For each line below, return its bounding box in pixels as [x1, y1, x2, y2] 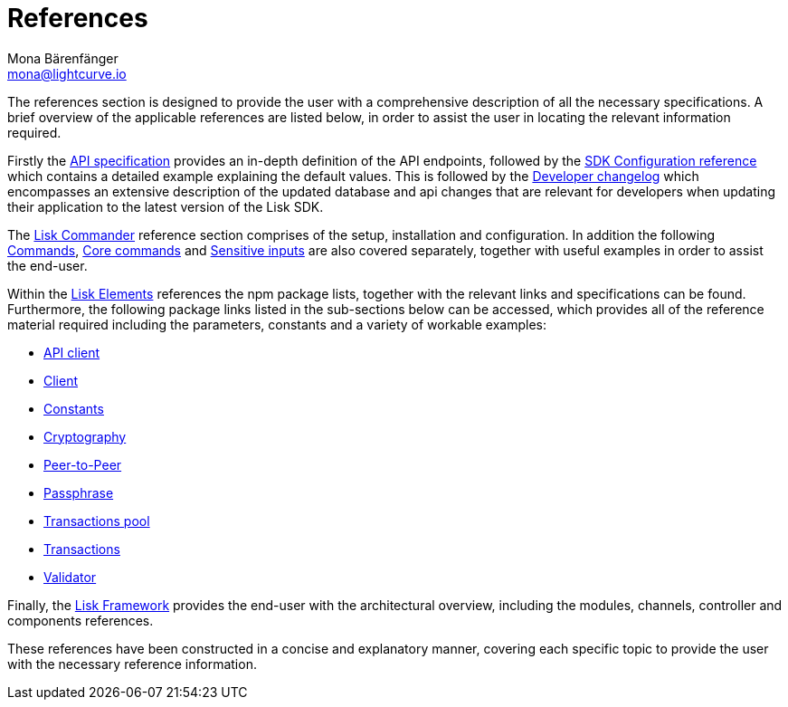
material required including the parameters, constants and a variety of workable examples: [7, 316, 546, 332]
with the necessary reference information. [7, 655, 257, 672]
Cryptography [43, 428, 127, 444]
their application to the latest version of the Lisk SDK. [7, 198, 324, 215]
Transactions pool [43, 512, 150, 529]
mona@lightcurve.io [7, 65, 127, 81]
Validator [43, 568, 97, 585]
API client [43, 344, 100, 360]
